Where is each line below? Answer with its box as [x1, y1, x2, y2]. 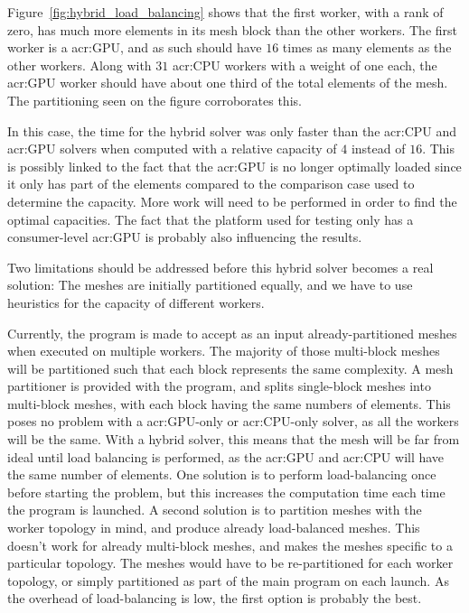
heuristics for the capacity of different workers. [7, 293, 265, 311]
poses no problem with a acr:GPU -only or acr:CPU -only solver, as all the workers [7, 412, 459, 431]
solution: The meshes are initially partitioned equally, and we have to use [7, 275, 413, 294]
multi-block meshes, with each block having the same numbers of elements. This [7, 394, 451, 413]
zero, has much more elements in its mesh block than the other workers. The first [7, 20, 458, 39]
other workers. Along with [7, 55, 152, 74]
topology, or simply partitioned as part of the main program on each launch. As [7, 571, 449, 590]
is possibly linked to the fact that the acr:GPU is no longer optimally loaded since [7, 156, 462, 175]
